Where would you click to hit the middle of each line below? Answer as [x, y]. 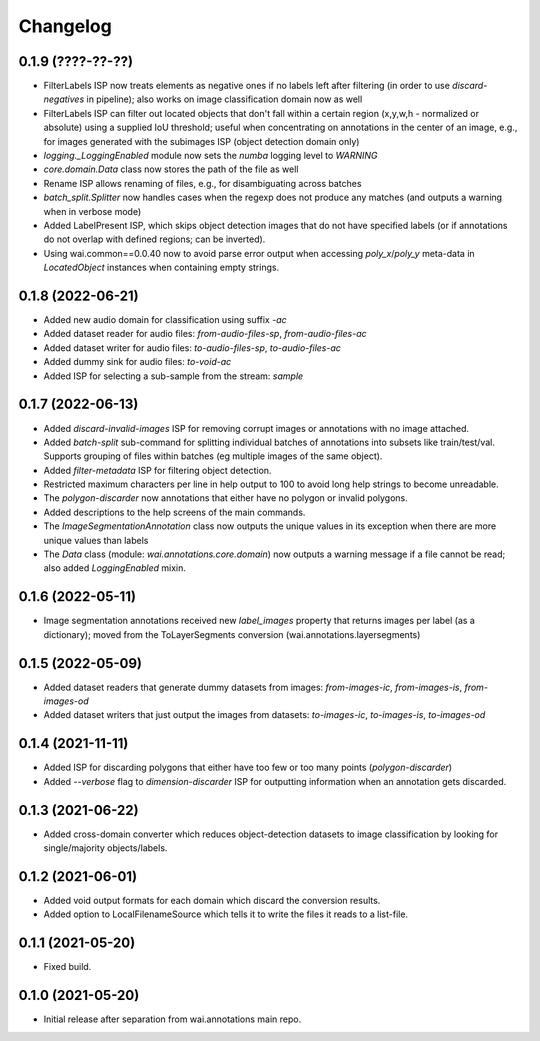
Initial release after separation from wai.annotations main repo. [172, 1019]
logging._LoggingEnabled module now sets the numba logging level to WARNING [210, 156]
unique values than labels [96, 540]
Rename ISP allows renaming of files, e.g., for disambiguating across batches [202, 183]
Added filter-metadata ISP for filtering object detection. [157, 470]
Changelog [65, 26]
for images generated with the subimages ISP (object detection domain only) [201, 141]
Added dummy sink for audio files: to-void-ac [137, 362]
